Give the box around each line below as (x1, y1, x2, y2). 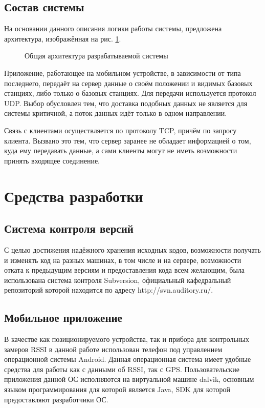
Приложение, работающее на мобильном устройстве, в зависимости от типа (4, 67, 241, 78)
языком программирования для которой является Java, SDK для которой (4, 384, 230, 395)
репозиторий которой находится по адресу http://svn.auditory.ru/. (4, 284, 213, 295)
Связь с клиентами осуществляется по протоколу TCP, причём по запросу (4, 125, 237, 135)
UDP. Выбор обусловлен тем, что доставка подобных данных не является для (4, 97, 248, 108)
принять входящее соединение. (4, 155, 100, 166)
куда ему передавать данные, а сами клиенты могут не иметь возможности (4, 145, 237, 156)
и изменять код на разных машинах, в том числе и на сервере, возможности (4, 254, 241, 265)
